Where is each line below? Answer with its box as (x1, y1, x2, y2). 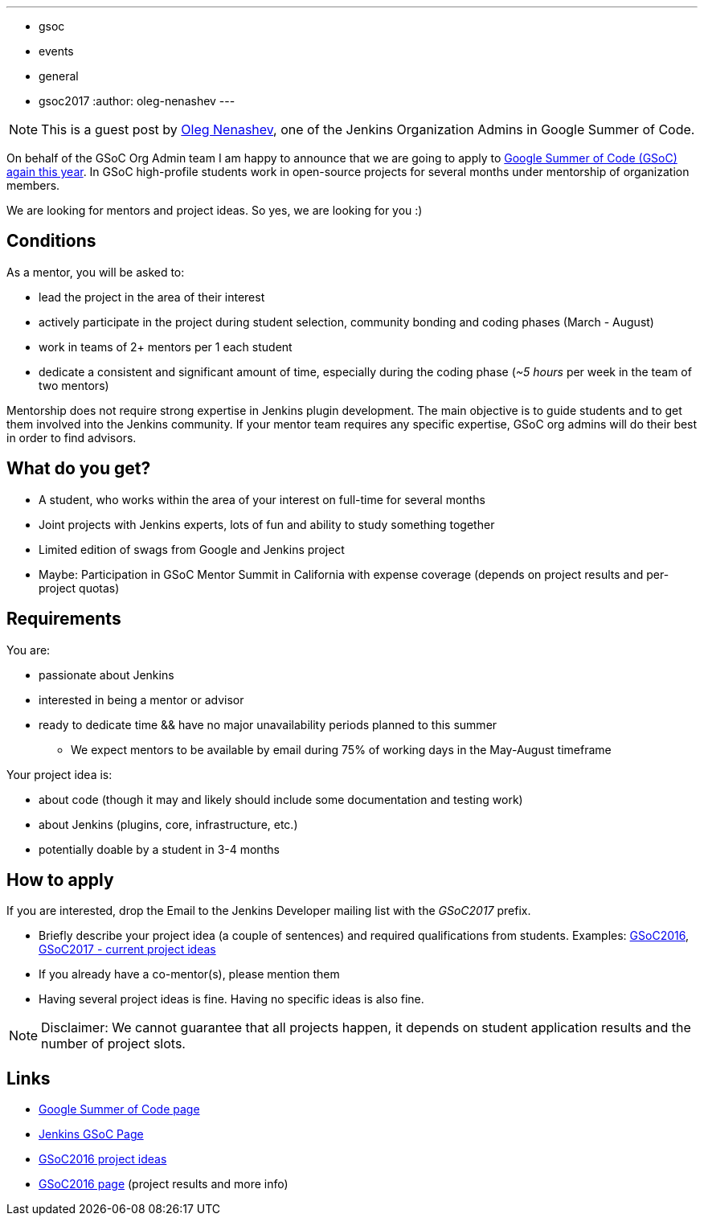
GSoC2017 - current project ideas (39, 942, 216, 957)
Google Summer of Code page (39, 1102, 200, 1117)
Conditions (6, 231, 96, 252)
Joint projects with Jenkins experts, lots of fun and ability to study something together (39, 517, 495, 531)
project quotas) (39, 580, 120, 595)
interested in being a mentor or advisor (39, 692, 244, 707)
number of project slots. (41, 1035, 186, 1052)
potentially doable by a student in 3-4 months (39, 842, 280, 856)
